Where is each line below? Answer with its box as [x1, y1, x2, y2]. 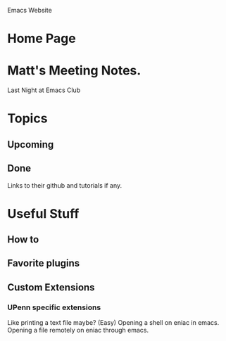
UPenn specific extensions [7, 302, 101, 312]
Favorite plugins [7, 257, 80, 269]
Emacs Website [7, 6, 53, 14]
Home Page [7, 31, 76, 46]
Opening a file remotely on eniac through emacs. [7, 326, 149, 335]
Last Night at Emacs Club [7, 86, 81, 94]
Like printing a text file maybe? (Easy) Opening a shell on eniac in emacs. [7, 319, 220, 327]
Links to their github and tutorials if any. [7, 181, 123, 189]
